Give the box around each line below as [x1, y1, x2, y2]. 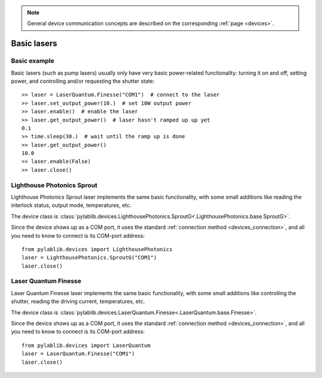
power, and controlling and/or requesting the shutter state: [11, 78, 155, 85]
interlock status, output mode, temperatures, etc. [11, 202, 132, 209]
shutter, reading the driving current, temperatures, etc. [11, 298, 145, 305]
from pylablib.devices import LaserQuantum [21, 342, 151, 349]
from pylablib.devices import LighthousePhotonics [21, 246, 173, 253]
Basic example [11, 57, 55, 65]
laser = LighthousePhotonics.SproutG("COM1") [21, 254, 157, 261]
